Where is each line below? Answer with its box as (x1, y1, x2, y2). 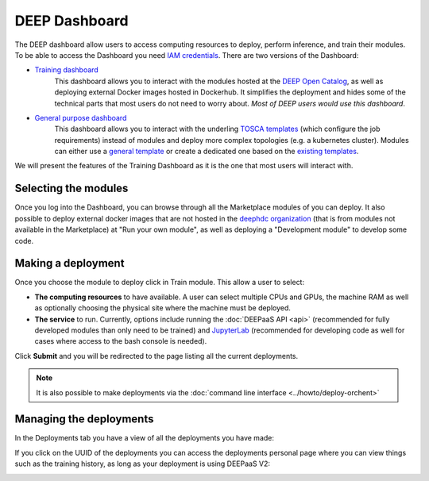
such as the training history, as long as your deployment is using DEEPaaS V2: (14, 459, 270, 468)
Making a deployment (14, 256, 125, 270)
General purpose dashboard (34, 113, 127, 122)
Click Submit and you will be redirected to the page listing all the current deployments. (14, 351, 299, 360)
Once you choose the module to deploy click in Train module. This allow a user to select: (14, 278, 305, 287)
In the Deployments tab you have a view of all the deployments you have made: (14, 433, 274, 443)
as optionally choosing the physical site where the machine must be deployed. (34, 303, 292, 313)
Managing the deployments (14, 413, 154, 426)
